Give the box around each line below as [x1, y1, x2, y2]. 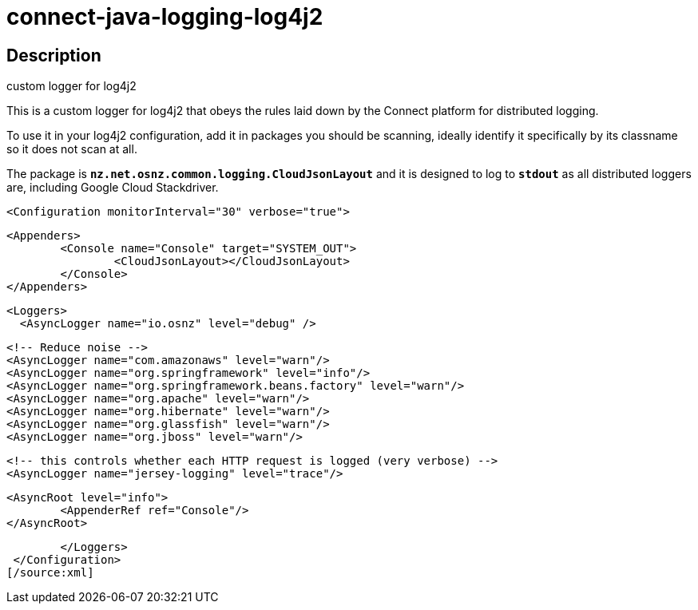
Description [6, 45, 101, 65]
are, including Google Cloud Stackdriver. [6, 180, 219, 195]
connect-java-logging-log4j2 [6, 3, 323, 30]
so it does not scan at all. [6, 142, 137, 156]
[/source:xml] [6, 566, 94, 580]
